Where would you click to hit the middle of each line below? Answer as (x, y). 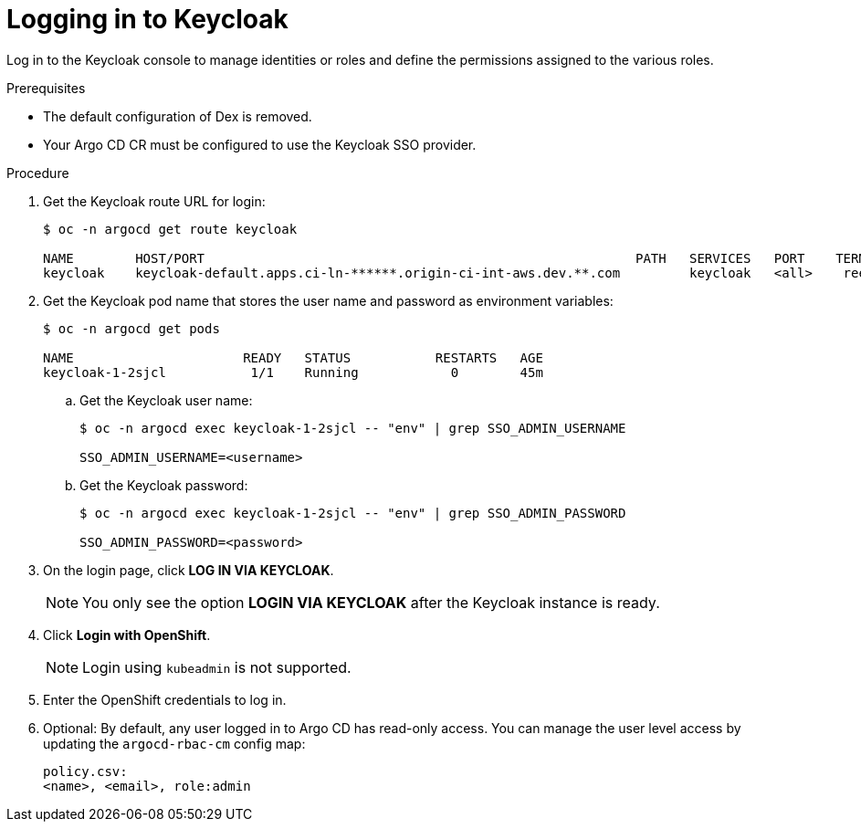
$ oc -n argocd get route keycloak (170, 229)
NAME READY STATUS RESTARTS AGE (293, 357)
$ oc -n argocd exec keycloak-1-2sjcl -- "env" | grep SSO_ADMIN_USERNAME (353, 428)
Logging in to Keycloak (147, 19)
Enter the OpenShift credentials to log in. (165, 699)
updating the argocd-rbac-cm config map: (174, 743)
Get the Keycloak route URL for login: (154, 201)
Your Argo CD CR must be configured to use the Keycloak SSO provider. (260, 144)
